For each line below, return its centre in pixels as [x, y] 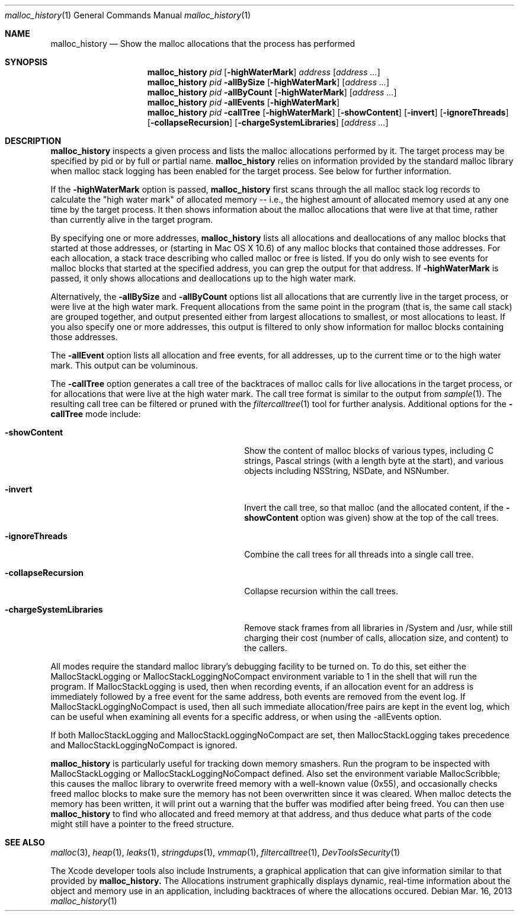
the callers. [266, 648]
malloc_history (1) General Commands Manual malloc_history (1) [128, 15]
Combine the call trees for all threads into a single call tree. [359, 554]
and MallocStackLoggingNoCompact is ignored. [144, 745]
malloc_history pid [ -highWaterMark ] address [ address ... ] [264, 72]
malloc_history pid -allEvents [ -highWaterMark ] [244, 102]
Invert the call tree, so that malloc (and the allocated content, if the [374, 507]
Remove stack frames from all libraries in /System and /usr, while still [379, 628]
